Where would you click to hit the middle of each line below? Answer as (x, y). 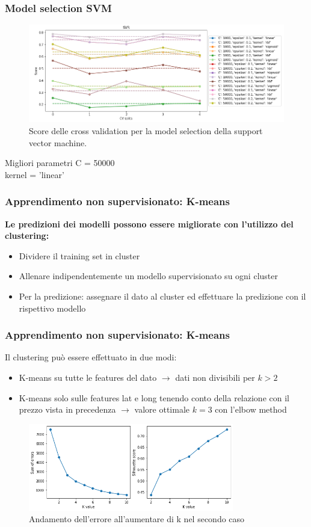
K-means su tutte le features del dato (88, 377)
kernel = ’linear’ (35, 174)
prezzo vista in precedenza (67, 409)
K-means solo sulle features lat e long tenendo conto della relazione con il (154, 397)
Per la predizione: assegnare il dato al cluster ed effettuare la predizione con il (162, 296)
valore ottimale (162, 409)
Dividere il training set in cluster (79, 255)
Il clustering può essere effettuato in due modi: (91, 357)
